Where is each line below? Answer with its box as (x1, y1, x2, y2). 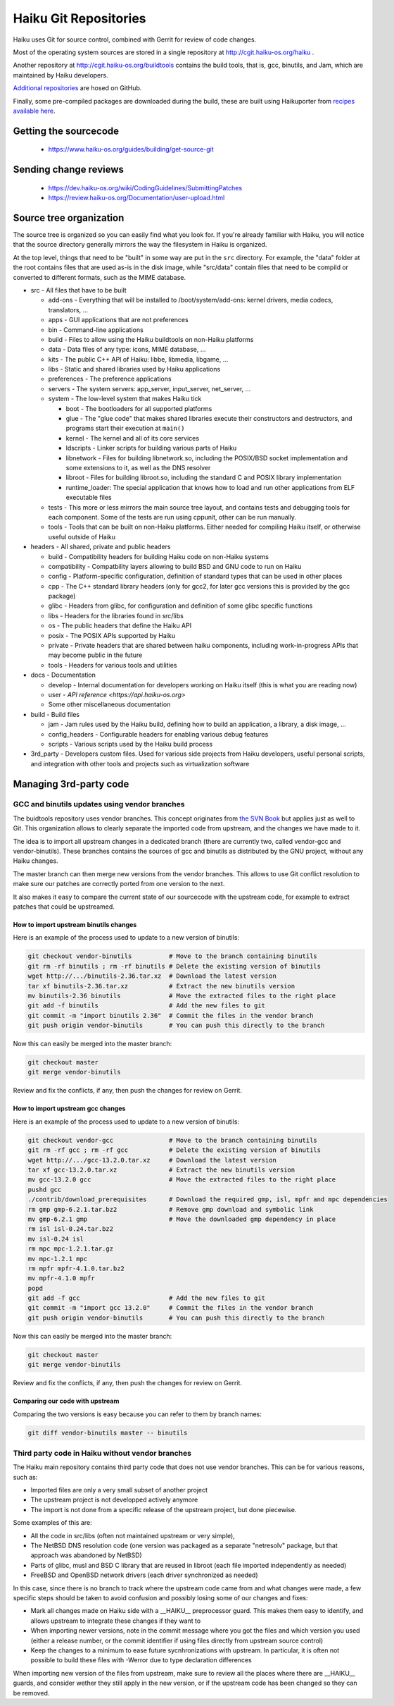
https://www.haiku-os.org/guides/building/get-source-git (48, 145, 214, 154)
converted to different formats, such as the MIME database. (13, 273, 186, 281)
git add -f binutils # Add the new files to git (27, 1002, 266, 1010)
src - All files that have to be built (30, 286, 127, 294)
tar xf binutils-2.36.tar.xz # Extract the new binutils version (27, 982, 295, 990)
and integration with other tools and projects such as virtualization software (30, 759, 250, 768)
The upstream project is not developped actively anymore (30, 1495, 198, 1504)
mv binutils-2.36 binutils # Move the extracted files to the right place (27, 991, 336, 1000)
